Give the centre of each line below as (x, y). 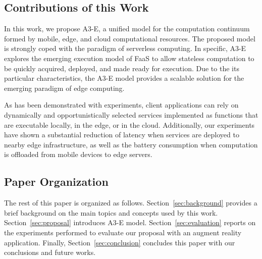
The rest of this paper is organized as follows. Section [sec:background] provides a (131, 203)
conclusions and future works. (50, 252)
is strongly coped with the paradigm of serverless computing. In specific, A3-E (125, 48)
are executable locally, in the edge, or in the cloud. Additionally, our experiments (129, 124)
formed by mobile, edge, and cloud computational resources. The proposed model (130, 38)
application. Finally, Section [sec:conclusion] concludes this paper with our (120, 242)
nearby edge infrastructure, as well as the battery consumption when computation (131, 144)
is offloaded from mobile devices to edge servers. (78, 154)
